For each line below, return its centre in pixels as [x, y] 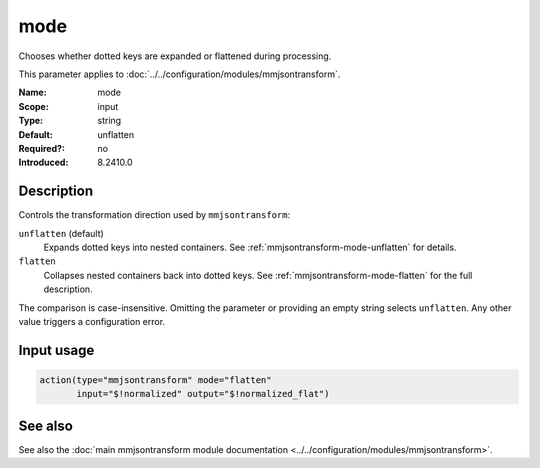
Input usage [56, 350]
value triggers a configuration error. [91, 321]
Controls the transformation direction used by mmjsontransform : [154, 215]
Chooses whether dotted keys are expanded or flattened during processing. [175, 56]
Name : [32, 92]
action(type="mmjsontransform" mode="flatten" [155, 379]
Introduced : [43, 162]
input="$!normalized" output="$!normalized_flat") [203, 394]
